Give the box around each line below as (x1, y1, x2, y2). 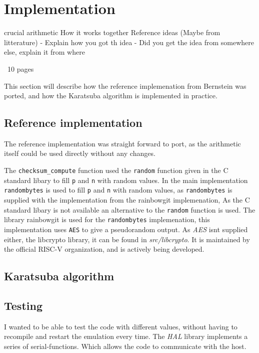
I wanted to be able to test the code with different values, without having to (4, 321, 237, 331)
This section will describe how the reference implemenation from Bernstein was (4, 80, 246, 91)
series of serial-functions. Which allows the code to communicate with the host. (4, 340, 246, 351)
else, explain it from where (4, 47, 85, 57)
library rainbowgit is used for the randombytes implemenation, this (4, 214, 210, 225)
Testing (4, 297, 42, 313)
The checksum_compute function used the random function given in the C (4, 165, 228, 175)
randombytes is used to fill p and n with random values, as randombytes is (4, 185, 232, 195)
